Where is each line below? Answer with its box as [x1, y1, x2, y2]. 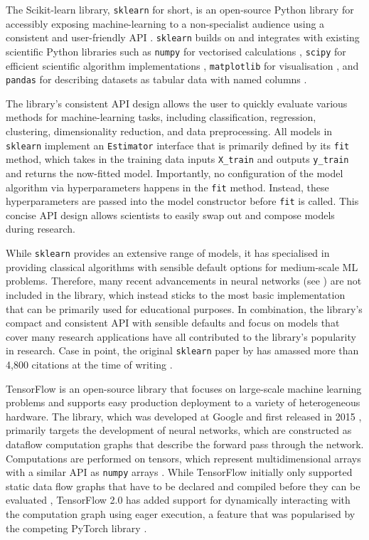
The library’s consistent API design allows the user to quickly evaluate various [6, 95, 348, 110]
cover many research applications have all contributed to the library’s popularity [6, 329, 356, 344]
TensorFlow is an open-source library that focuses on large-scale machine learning [6, 381, 362, 396]
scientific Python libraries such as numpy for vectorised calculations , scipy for [6, 43, 346, 58]
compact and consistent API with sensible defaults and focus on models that [6, 315, 340, 330]
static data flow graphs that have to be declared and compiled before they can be [6, 478, 360, 493]
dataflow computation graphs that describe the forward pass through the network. [6, 436, 364, 451]
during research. [6, 221, 75, 236]
